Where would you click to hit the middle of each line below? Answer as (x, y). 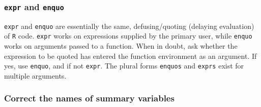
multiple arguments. (35, 75)
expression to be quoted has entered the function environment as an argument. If (130, 56)
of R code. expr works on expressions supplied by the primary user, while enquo (128, 36)
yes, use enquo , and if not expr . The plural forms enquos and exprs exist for (124, 66)
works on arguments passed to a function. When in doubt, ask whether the (121, 46)
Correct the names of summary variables (89, 98)
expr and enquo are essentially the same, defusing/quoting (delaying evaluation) (129, 26)
